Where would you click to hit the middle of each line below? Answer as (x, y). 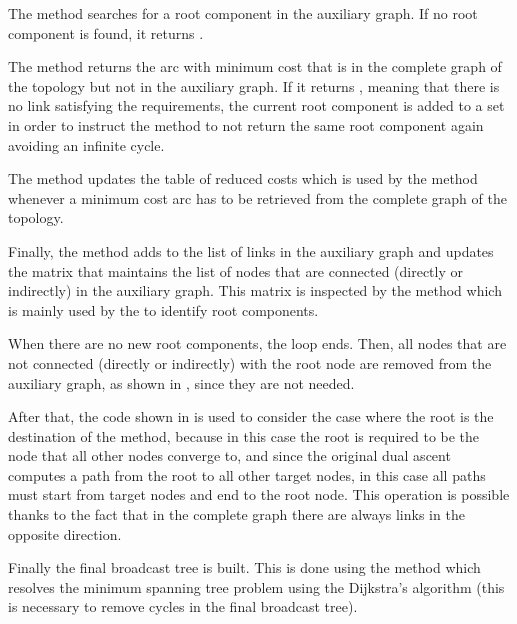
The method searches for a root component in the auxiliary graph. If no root (243, 13)
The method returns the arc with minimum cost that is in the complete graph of (255, 66)
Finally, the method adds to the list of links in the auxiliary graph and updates (251, 250)
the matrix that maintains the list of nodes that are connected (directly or (235, 270)
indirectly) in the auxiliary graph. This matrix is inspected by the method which (255, 290)
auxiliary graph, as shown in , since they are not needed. (181, 382)
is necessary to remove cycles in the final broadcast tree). (183, 606)
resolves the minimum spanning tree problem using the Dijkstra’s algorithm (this (256, 586)
